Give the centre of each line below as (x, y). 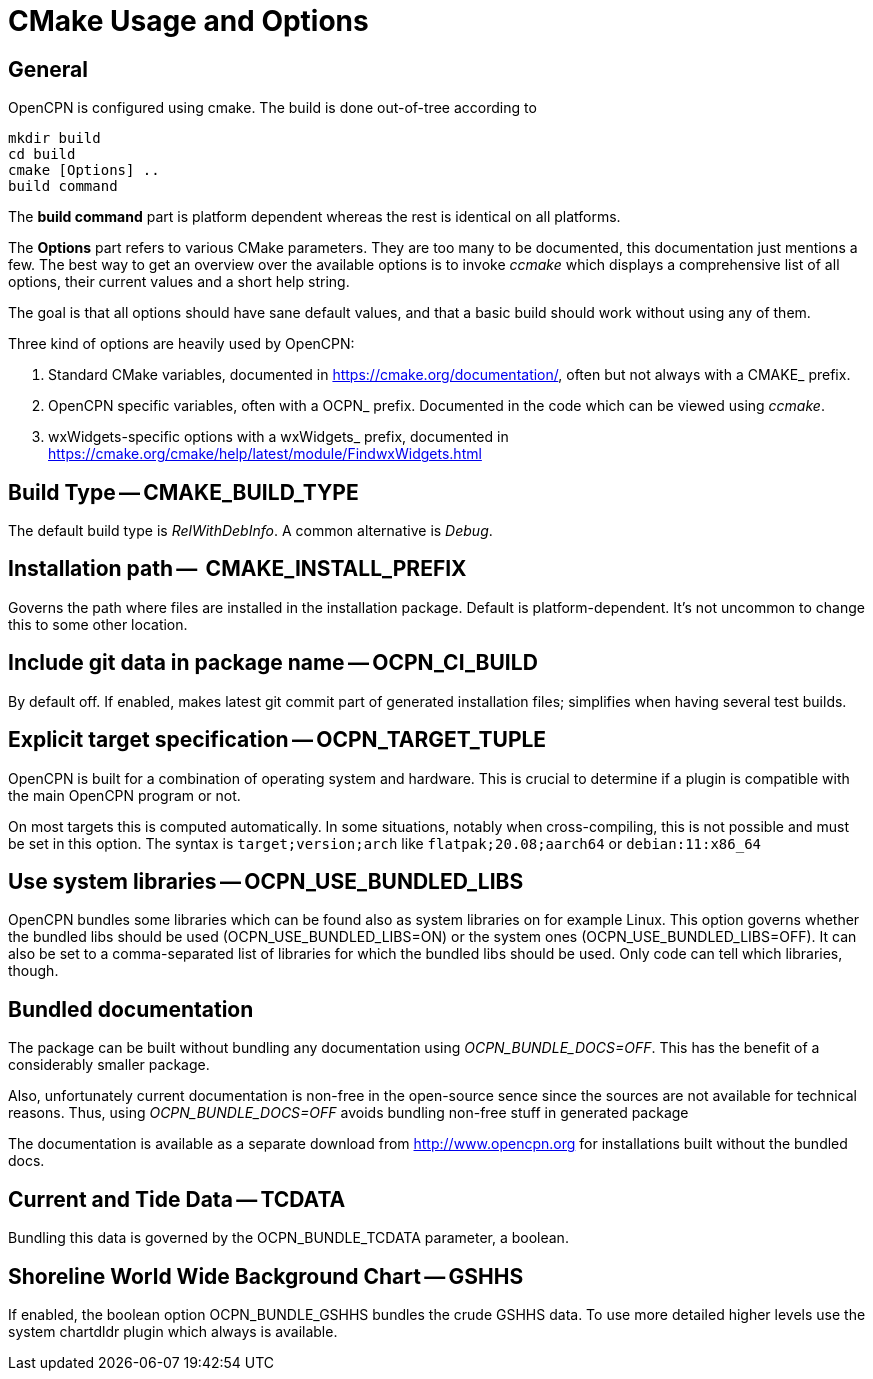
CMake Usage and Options (188, 21)
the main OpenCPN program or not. (124, 795)
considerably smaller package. (109, 1065)
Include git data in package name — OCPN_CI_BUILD (273, 663)
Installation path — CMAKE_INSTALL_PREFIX (237, 569)
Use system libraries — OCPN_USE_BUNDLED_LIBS (266, 881)
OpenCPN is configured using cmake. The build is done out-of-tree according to (272, 108)
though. (33, 971)
